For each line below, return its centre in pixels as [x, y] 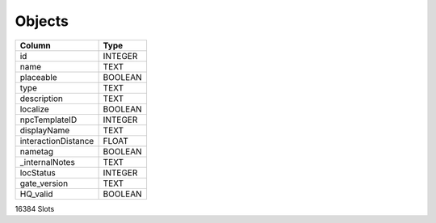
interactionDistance [57, 141]
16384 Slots [35, 208]
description [42, 99]
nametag [37, 151]
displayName [45, 130]
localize [35, 109]
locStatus [38, 172]
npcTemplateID [48, 120]
